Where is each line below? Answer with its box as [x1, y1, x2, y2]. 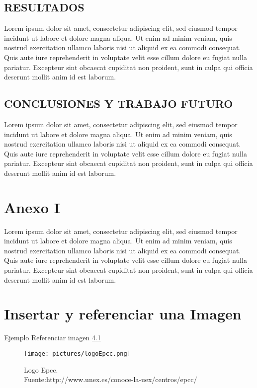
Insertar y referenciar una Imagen [4, 304, 242, 324]
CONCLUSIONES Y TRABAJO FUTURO [4, 96, 233, 111]
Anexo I [4, 197, 61, 217]
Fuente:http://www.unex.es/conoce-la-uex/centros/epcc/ [24, 374, 197, 385]
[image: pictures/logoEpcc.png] [24, 350, 131, 357]
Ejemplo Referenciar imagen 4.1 [4, 332, 101, 343]
